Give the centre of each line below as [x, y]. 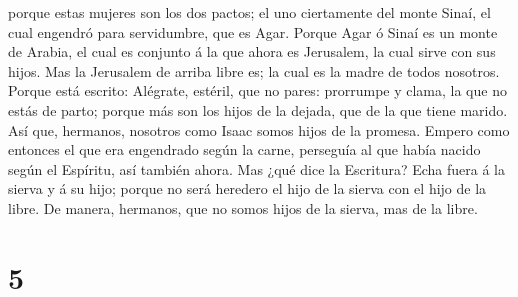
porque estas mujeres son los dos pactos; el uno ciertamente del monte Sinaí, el [249, 12]
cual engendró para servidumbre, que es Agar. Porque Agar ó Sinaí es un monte [253, 31]
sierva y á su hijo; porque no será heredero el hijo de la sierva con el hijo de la [247, 188]
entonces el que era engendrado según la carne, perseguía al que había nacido [244, 149]
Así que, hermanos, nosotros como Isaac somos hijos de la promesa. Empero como [259, 129]
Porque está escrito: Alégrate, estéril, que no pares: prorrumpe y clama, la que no [257, 90]
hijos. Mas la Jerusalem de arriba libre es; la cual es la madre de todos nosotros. [254, 70]
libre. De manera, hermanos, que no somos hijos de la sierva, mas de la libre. [243, 207]
